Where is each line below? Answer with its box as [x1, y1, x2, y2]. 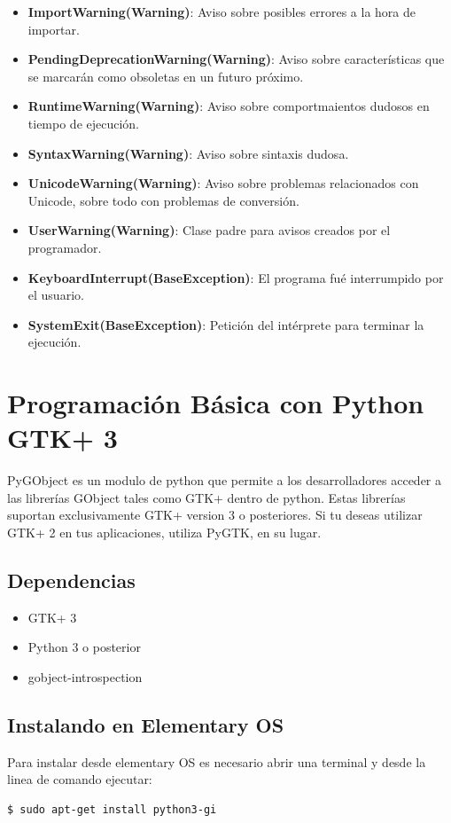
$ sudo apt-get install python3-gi [7, 803, 217, 816]
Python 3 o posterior [27, 638, 141, 656]
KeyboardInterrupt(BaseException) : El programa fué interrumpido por [27, 268, 444, 286]
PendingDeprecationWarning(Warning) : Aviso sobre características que [27, 50, 445, 68]
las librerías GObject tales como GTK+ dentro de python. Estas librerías [7, 488, 406, 506]
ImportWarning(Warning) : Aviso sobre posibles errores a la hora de [27, 3, 416, 20]
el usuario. [27, 286, 84, 304]
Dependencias [7, 566, 136, 593]
